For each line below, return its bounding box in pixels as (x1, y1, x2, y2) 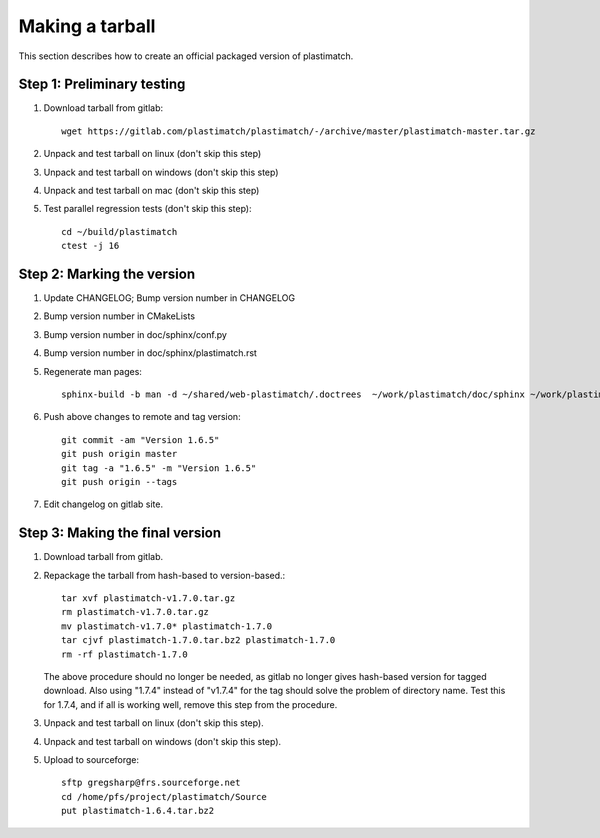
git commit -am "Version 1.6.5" (61, 434, 220, 445)
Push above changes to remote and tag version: (43, 411, 241, 423)
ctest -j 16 (61, 240, 120, 252)
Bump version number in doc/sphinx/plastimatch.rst (43, 347, 257, 359)
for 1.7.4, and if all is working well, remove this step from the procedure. (43, 698, 338, 710)
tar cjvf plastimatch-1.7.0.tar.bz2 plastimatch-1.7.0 (61, 635, 336, 646)
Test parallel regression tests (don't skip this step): (43, 203, 252, 215)
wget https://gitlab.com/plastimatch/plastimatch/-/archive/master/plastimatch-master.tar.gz (61, 125, 536, 137)
